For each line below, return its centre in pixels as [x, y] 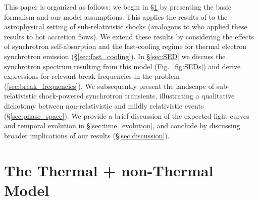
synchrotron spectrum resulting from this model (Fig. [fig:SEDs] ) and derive [122, 66]
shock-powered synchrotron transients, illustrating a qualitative [137, 96]
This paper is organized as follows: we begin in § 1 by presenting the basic [118, 7]
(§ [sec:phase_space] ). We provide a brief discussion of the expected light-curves [127, 115]
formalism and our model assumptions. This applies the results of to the [116, 16]
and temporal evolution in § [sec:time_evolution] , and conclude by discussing [122, 126]
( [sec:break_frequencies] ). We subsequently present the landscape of [109, 86]
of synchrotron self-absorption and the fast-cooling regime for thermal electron [125, 46]
